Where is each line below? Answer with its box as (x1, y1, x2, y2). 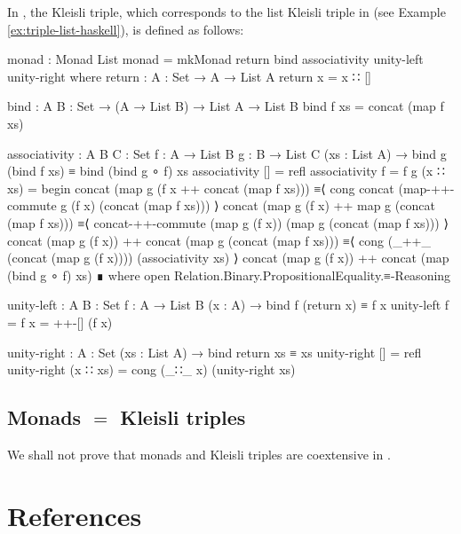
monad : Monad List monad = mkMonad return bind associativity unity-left (7, 50, 424, 68)
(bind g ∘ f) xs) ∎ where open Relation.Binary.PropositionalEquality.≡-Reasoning (7, 265, 451, 284)
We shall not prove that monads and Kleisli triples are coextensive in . (7, 444, 391, 463)
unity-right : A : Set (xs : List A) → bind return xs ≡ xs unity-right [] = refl (7, 342, 422, 361)
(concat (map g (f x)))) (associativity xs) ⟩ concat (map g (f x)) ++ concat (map (7, 248, 449, 267)
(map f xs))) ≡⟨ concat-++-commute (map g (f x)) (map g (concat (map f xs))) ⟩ (7, 213, 449, 232)
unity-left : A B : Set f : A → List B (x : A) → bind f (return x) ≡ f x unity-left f (7, 295, 449, 314)
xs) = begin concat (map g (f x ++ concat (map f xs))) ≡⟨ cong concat (7, 178, 394, 197)
